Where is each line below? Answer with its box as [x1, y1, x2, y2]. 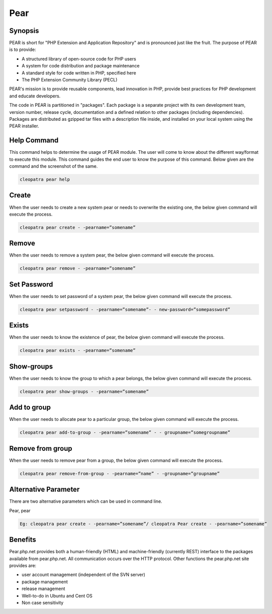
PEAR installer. [9, 123, 39, 129]
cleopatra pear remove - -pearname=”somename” [19, 266, 136, 272]
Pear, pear [9, 507, 31, 514]
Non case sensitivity [21, 600, 64, 606]
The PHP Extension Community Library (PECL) [21, 77, 117, 83]
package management [21, 579, 68, 585]
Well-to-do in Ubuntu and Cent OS [21, 593, 93, 599]
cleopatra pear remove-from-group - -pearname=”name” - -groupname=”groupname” [19, 471, 220, 476]
